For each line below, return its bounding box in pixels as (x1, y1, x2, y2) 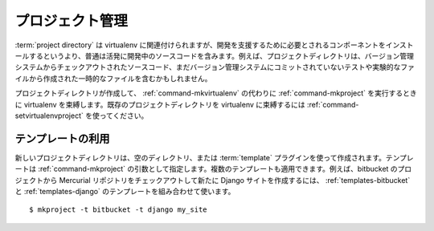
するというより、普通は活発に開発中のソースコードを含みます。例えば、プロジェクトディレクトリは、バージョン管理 (28, 51, 414, 60)
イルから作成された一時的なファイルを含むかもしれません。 (14, 73, 212, 83)
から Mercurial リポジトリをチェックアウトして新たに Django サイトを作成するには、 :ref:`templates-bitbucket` (43, 175, 411, 184)
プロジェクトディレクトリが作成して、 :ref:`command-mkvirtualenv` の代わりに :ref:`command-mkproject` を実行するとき (14, 88, 417, 98)
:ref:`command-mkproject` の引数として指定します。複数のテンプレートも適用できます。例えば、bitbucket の (37, 164, 398, 174)
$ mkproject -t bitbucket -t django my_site (29, 205, 208, 214)
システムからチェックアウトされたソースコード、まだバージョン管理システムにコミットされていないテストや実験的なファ (14, 63, 416, 72)
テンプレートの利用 (14, 132, 110, 145)
